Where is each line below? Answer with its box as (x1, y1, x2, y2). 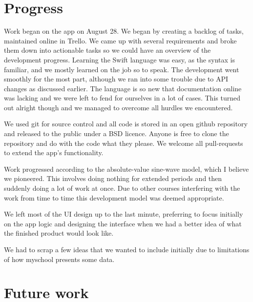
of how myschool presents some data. (4, 254, 115, 264)
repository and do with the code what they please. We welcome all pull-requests (4, 138, 243, 148)
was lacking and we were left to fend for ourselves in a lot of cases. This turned (4, 93, 240, 103)
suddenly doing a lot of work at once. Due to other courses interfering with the (4, 183, 240, 193)
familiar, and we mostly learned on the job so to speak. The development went (4, 64, 239, 74)
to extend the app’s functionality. (4, 147, 104, 158)
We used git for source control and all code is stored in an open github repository (4, 119, 248, 129)
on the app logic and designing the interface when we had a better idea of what (4, 218, 242, 228)
